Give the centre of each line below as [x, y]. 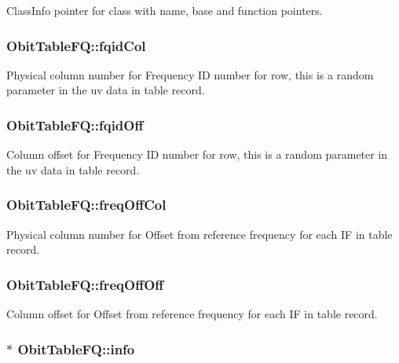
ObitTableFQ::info [76, 348]
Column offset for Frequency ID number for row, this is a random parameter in [197, 154]
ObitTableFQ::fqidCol [76, 45]
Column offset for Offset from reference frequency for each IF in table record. [192, 314]
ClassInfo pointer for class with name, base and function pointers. [165, 10]
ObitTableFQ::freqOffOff [85, 284]
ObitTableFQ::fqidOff [75, 125]
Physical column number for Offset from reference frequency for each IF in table [199, 234]
